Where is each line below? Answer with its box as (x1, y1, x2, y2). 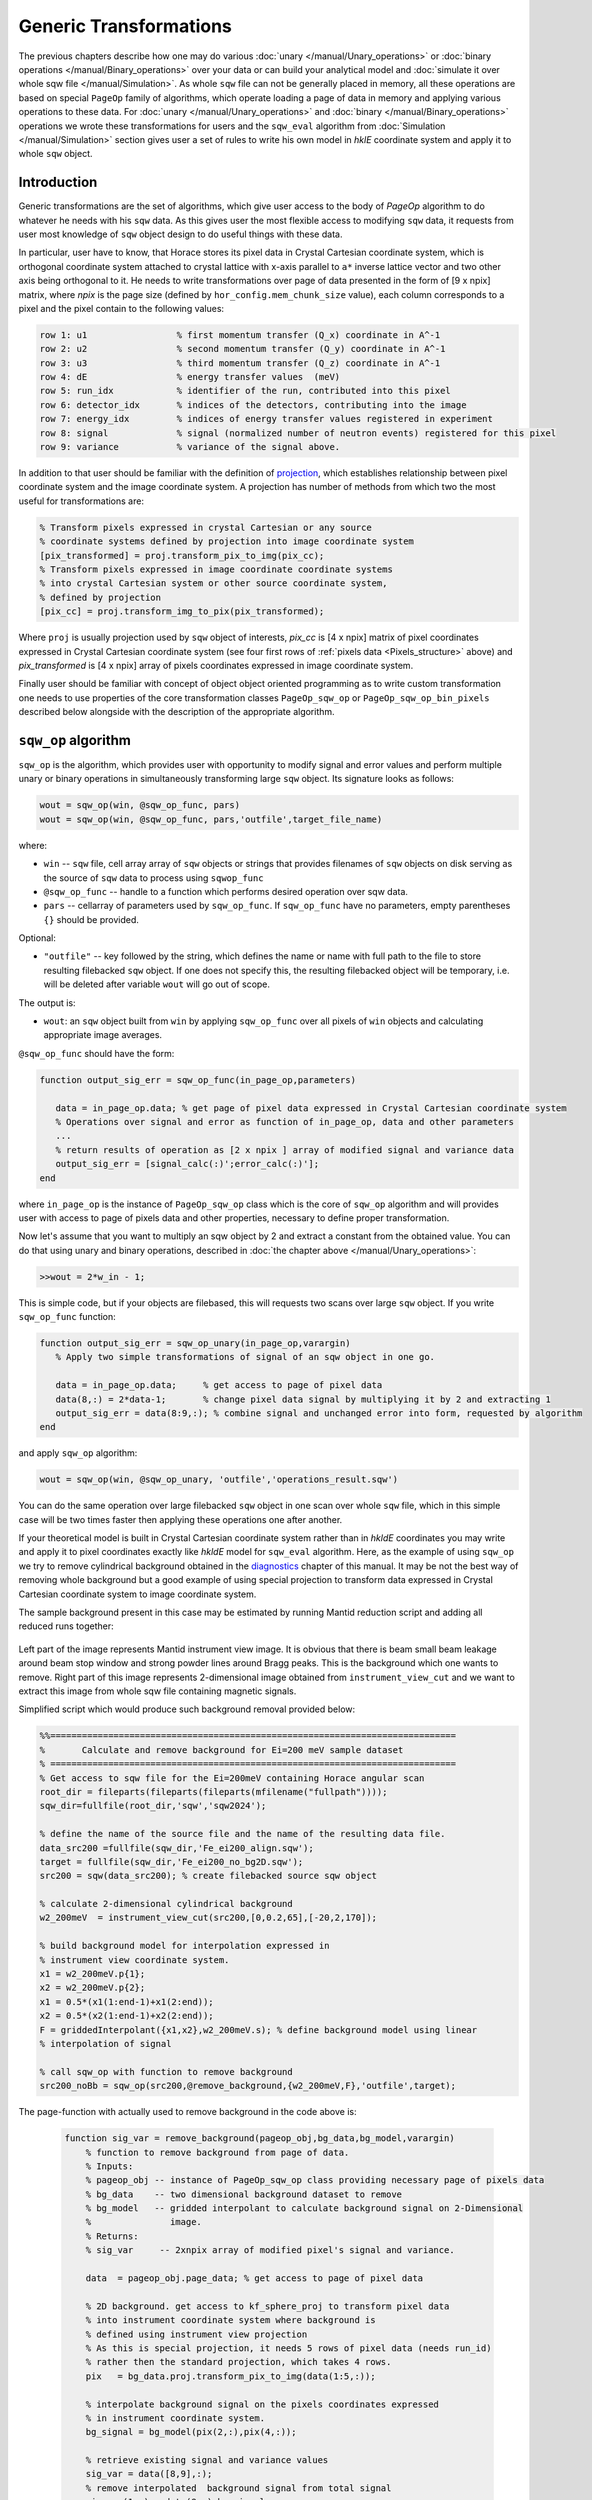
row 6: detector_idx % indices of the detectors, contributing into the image (39, 399, 467, 410)
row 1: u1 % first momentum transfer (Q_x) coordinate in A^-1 (39, 329, 441, 340)
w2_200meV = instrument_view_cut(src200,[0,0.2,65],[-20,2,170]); (39, 1912, 378, 1924)
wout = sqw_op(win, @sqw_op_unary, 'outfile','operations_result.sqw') (39, 1474, 399, 1485)
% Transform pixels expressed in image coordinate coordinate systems (39, 563, 394, 575)
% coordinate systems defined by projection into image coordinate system (39, 536, 415, 547)
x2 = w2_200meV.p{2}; (39, 1982, 146, 1994)
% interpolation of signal (39, 2038, 172, 2049)
